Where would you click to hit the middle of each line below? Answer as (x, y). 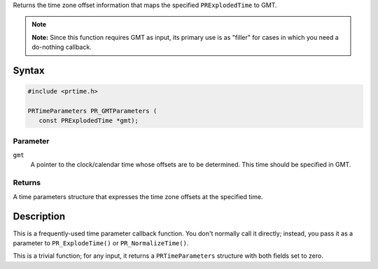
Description (39, 217)
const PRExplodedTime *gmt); (89, 121)
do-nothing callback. (62, 47)
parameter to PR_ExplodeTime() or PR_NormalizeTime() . (101, 243)
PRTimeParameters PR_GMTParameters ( (92, 111)
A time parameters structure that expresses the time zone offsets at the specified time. (138, 196)
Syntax (29, 70)
